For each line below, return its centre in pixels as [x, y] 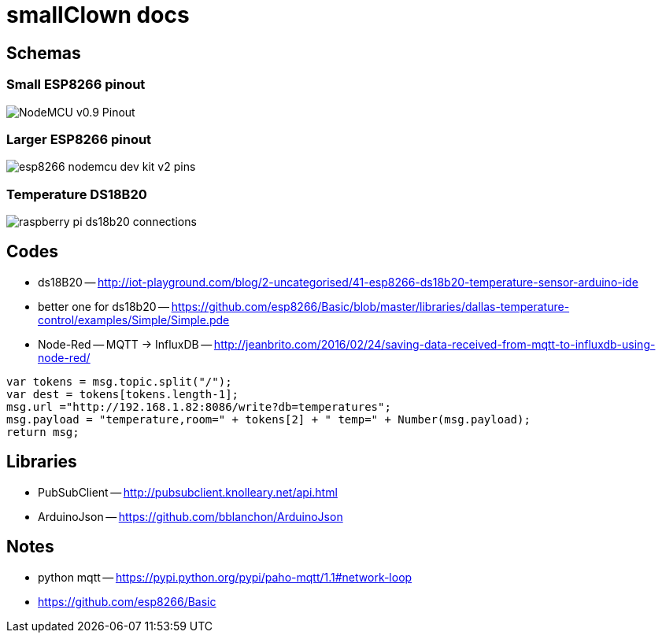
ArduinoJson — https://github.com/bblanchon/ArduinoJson [190, 516]
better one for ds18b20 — [104, 306]
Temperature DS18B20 [77, 194]
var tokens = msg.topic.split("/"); [119, 381]
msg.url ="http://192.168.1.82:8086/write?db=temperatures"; [199, 406]
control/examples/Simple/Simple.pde [134, 319]
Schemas [44, 53]
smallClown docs [98, 15]
